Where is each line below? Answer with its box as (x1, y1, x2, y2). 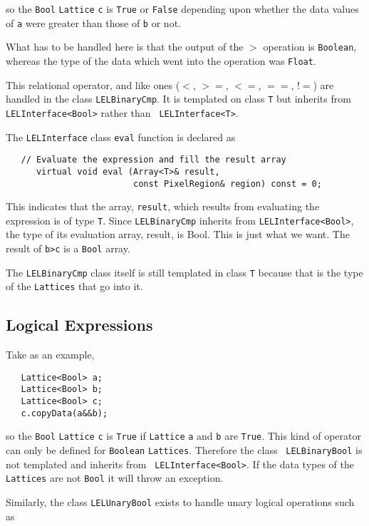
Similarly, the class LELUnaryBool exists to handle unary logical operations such (6, 495, 355, 510)
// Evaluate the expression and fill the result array (21, 155, 286, 165)
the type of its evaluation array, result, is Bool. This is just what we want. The (6, 227, 350, 242)
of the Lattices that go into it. (6, 279, 143, 294)
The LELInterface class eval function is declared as (6, 129, 236, 144)
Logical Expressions (6, 314, 153, 336)
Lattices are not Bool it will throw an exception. (6, 470, 224, 485)
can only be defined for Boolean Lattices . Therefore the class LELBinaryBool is (6, 443, 363, 458)
